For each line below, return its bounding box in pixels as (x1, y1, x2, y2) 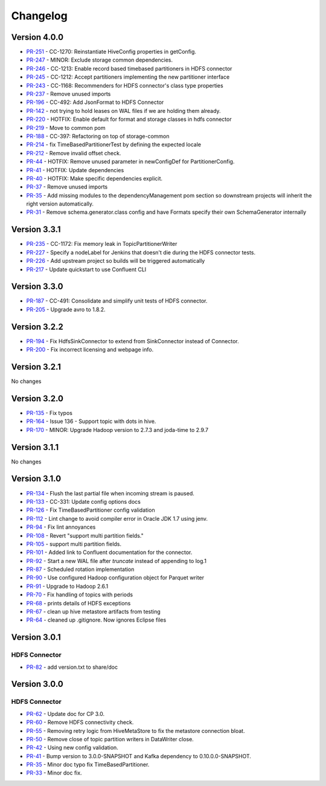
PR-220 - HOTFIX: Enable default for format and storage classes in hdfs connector (26, 115, 232, 123)
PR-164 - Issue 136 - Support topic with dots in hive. (26, 417, 156, 425)
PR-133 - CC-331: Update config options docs (26, 498, 141, 505)
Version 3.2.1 (11, 361, 62, 372)
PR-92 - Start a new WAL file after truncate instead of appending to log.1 (26, 557, 206, 564)
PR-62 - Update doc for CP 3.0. (26, 710, 105, 717)
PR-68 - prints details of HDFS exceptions (26, 599, 131, 607)
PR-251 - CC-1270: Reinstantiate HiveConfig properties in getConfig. (26, 48, 196, 56)
